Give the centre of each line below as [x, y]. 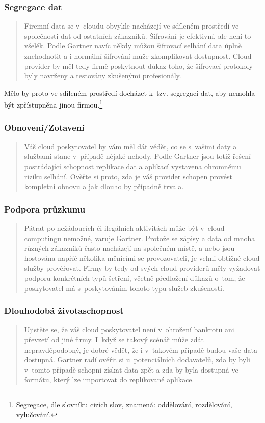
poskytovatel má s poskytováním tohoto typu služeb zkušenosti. [124, 288]
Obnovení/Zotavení [44, 127]
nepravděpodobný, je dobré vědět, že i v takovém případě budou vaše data [141, 349]
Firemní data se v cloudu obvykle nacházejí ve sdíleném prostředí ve [131, 26]
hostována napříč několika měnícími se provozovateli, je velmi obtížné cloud [142, 258]
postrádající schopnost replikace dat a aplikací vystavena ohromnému [132, 166]
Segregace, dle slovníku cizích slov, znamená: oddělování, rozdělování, [124, 404]
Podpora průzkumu [45, 209]
